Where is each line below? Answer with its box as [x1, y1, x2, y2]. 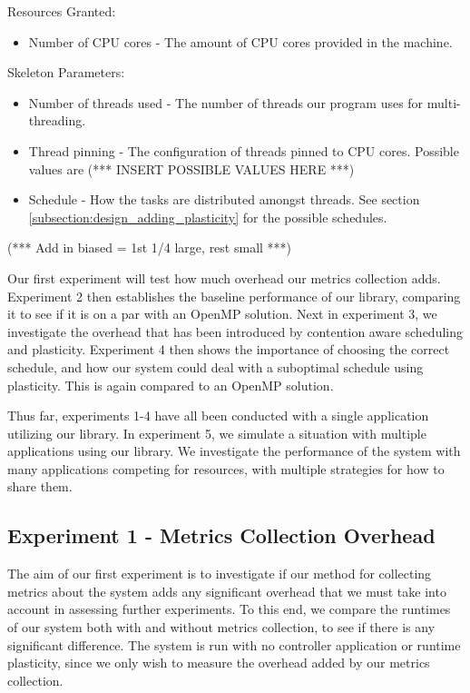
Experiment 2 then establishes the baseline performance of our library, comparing [7, 286, 461, 305]
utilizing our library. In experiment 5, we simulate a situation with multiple [7, 423, 426, 442]
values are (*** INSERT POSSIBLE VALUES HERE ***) [28, 159, 355, 178]
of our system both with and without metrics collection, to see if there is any [7, 618, 436, 637]
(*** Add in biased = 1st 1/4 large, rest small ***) [7, 238, 292, 257]
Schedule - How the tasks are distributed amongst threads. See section [28, 190, 420, 209]
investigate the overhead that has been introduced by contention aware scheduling [7, 322, 464, 341]
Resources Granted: [7, 2, 116, 20]
